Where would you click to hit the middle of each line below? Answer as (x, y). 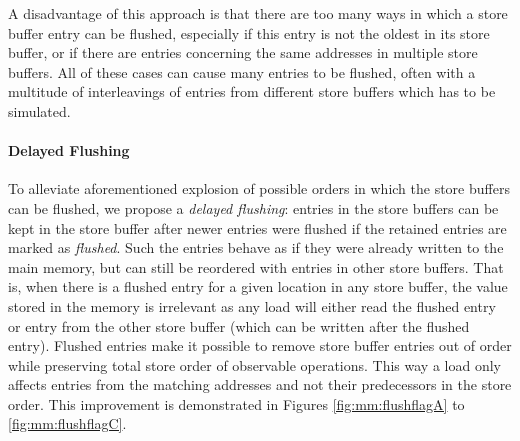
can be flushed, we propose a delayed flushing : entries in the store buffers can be (253, 207)
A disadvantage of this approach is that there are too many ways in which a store (258, 13)
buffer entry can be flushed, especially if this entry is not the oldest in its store (249, 32)
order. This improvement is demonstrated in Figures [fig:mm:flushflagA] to (236, 403)
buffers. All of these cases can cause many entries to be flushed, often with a (242, 71)
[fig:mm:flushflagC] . (67, 423)
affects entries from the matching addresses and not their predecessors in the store (260, 384)
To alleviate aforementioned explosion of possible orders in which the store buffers (259, 188)
